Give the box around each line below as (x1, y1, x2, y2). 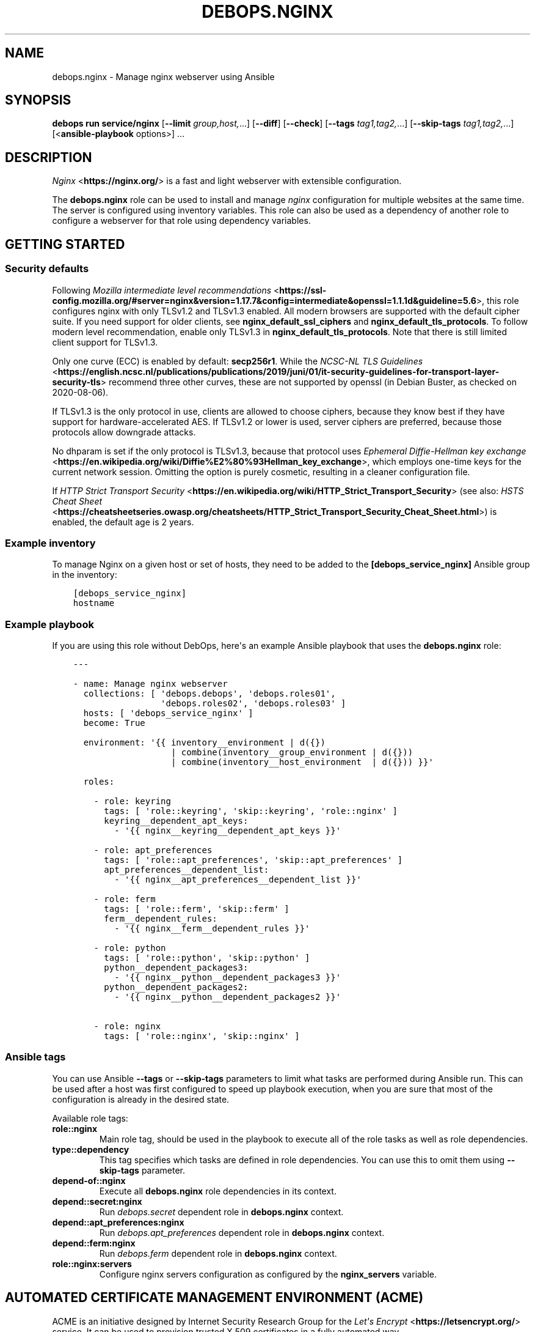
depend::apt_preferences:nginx (52, 1216, 184, 1227)
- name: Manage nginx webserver (73, 679, 228, 689)
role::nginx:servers (52, 1258, 132, 1269)
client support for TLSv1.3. (52, 336, 158, 347)
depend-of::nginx (52, 1175, 126, 1186)
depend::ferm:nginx (52, 1237, 136, 1248)
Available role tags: (52, 1112, 128, 1123)
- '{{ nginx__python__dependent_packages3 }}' (114, 972, 341, 982)
